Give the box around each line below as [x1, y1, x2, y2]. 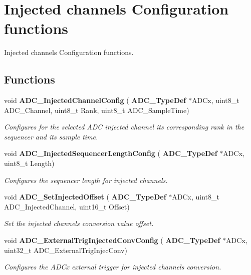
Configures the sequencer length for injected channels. [4, 174, 168, 185]
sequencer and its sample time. [4, 131, 98, 141]
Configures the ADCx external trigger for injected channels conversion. [4, 261, 221, 272]
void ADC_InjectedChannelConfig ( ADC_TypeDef [4, 95, 186, 105]
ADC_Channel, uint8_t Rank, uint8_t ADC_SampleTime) [4, 104, 189, 115]
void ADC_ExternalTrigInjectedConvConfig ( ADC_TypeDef [4, 235, 220, 245]
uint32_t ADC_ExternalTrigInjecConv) [4, 244, 127, 255]
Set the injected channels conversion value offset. [4, 218, 154, 228]
